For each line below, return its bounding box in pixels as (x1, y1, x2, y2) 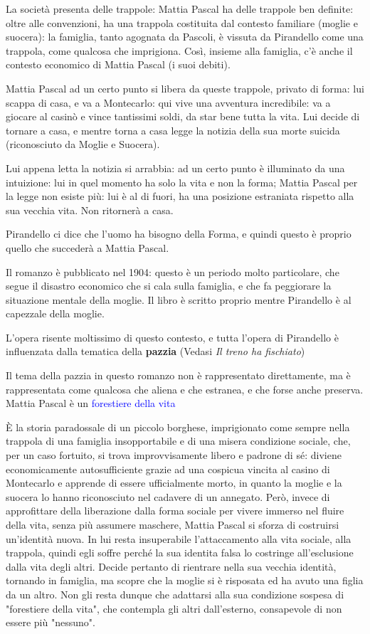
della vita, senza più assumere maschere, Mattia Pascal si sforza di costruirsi (6, 517, 339, 532)
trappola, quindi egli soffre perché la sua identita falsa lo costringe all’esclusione (6, 545, 354, 560)
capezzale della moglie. (6, 306, 105, 321)
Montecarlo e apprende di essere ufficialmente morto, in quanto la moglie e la (6, 475, 342, 490)
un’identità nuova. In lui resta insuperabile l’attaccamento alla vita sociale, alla (6, 531, 351, 546)
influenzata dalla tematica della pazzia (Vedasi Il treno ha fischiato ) (6, 344, 305, 359)
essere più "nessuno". (6, 615, 95, 630)
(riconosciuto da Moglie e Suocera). (6, 137, 160, 152)
